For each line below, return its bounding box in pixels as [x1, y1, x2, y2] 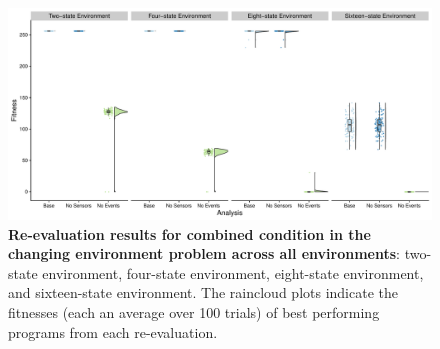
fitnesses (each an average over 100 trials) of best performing [8, 301, 380, 322]
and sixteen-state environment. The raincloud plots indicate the [8, 282, 398, 303]
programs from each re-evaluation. [8, 321, 218, 342]
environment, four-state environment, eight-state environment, [42, 262, 424, 283]
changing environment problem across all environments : [8, 243, 401, 264]
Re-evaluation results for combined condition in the [8, 223, 371, 244]
